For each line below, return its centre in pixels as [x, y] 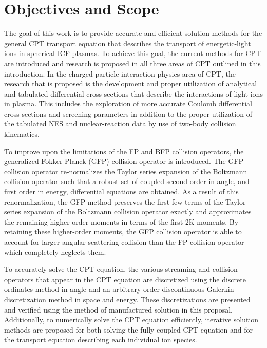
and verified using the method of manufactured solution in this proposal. [118, 309]
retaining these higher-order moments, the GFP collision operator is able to [123, 232]
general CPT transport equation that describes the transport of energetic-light [128, 43]
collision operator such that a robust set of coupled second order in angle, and [127, 181]
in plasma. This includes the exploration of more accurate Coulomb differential [128, 104]
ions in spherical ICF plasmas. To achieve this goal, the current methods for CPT [132, 53]
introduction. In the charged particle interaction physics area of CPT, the [120, 73]
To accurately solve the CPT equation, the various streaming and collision [121, 269]
